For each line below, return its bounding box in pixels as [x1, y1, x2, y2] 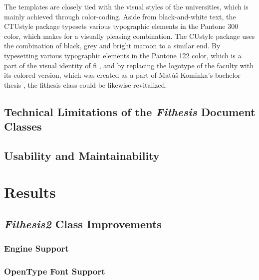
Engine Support [4, 242, 69, 255]
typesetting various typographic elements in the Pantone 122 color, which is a [4, 50, 242, 60]
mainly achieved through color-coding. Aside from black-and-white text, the [4, 11, 236, 21]
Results [4, 182, 56, 202]
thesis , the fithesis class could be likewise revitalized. [4, 79, 167, 90]
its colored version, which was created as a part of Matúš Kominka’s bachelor [4, 70, 241, 80]
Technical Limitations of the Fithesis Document [4, 104, 256, 119]
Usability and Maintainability [4, 147, 160, 163]
